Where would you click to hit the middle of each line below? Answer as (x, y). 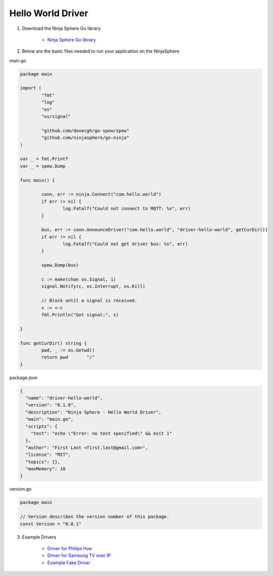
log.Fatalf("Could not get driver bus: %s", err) (125, 244)
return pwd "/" (68, 357)
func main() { (37, 180)
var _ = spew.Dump (43, 166)
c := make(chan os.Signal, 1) (79, 279)
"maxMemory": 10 (45, 469)
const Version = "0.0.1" (51, 524)
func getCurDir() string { (53, 343)
